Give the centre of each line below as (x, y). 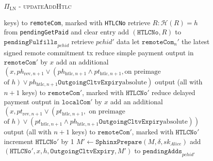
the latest (196, 41)
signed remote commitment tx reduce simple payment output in (99, 52)
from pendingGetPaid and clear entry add (66, 32)
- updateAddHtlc (45, 6)
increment (19, 141)
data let (128, 41)
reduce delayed (173, 92)
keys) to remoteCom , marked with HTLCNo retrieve (77, 22)
